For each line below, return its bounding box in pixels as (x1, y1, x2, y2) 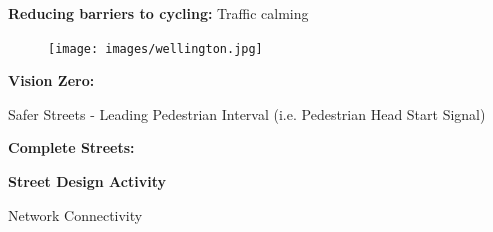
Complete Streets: (8, 137, 135, 158)
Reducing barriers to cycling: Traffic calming (8, 3, 309, 23)
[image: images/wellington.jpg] (48, 41, 263, 56)
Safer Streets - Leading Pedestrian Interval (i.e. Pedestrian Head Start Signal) (8, 103, 486, 124)
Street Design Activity (8, 171, 166, 192)
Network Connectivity (8, 204, 143, 225)
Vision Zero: (8, 70, 95, 91)
